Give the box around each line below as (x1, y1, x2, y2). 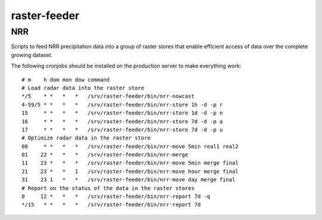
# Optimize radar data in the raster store (21, 135, 151, 141)
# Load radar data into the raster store (21, 84, 144, 91)
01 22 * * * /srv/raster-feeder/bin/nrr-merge (21, 151, 188, 158)
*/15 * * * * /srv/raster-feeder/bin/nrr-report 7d (21, 202, 201, 208)
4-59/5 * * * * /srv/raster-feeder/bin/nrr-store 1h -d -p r (21, 101, 223, 108)
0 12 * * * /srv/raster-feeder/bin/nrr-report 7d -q (21, 193, 210, 200)
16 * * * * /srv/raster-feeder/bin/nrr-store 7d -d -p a (21, 118, 223, 125)
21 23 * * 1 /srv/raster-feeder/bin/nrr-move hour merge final (21, 168, 239, 175)
